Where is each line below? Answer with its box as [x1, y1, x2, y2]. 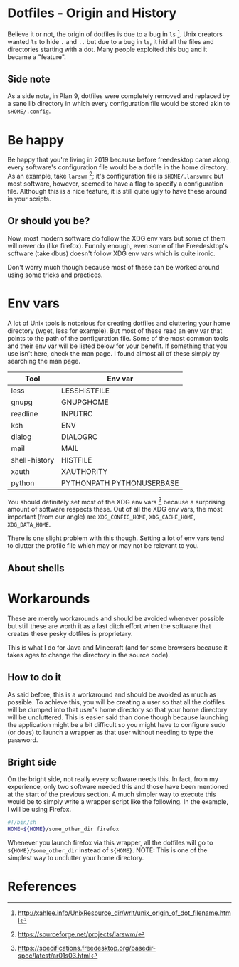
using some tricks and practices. [7, 270, 103, 279]
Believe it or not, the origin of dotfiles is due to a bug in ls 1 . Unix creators [7, 28, 223, 38]
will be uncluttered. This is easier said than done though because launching [7, 713, 229, 722]
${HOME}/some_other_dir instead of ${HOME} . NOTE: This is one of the [7, 846, 208, 855]
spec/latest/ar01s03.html [17, 951, 91, 960]
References [7, 879, 77, 894]
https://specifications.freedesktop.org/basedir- [17, 944, 156, 953]
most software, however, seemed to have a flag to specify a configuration [7, 179, 223, 188]
